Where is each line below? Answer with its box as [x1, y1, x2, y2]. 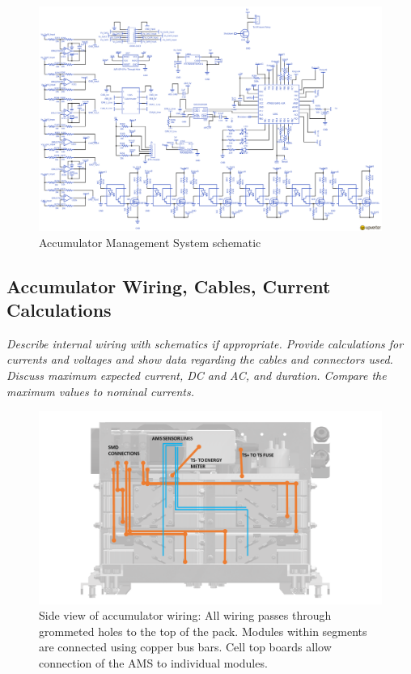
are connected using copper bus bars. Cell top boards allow [39, 638, 332, 655]
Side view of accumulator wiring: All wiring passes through [39, 607, 332, 624]
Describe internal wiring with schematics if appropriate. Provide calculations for [6, 335, 404, 352]
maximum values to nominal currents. [6, 382, 194, 399]
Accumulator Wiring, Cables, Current [6, 273, 331, 298]
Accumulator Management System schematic [39, 233, 261, 250]
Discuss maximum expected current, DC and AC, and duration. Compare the [6, 366, 387, 383]
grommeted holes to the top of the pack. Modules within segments [39, 622, 367, 639]
